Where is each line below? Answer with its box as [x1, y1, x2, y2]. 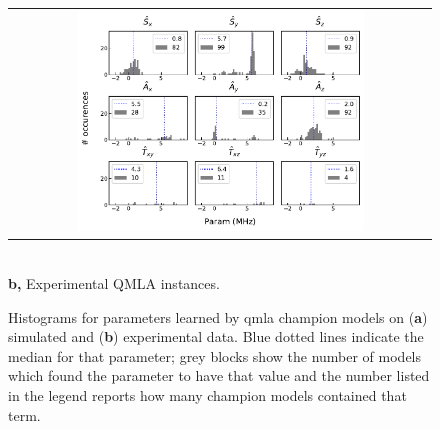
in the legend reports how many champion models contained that [8, 384, 407, 405]
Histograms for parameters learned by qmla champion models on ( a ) [8, 306, 428, 327]
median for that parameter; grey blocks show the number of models [8, 345, 422, 366]
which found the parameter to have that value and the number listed [8, 365, 430, 386]
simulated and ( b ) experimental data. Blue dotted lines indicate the [8, 326, 424, 347]
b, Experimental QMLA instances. [8, 272, 220, 293]
